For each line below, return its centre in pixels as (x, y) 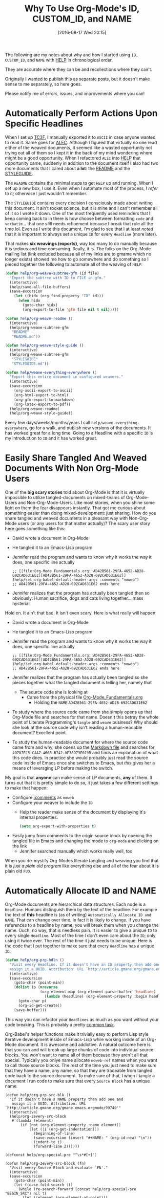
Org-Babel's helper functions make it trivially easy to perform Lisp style (77, 1034)
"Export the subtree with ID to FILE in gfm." (58, 278)
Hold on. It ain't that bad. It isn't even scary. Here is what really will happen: (81, 613)
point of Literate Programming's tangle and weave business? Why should (85, 722)
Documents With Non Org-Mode (72, 468)
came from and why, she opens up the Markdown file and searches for (83, 747)
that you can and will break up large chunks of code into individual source (79, 1049)
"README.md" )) (26, 337)
